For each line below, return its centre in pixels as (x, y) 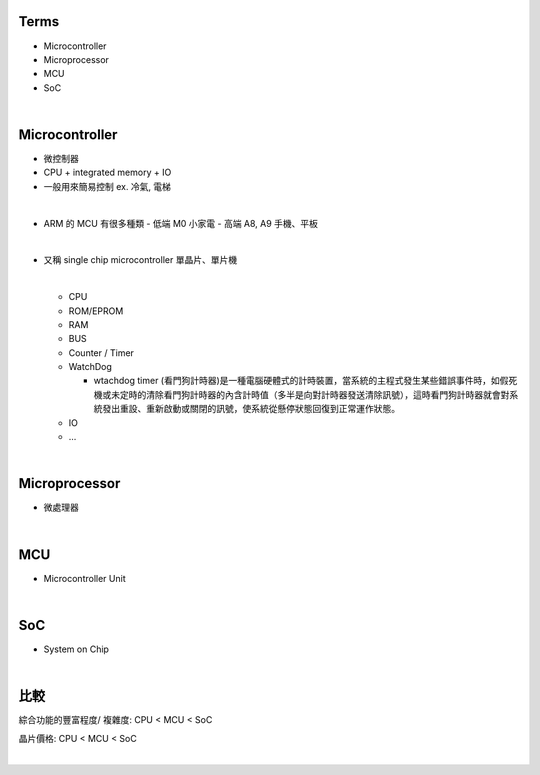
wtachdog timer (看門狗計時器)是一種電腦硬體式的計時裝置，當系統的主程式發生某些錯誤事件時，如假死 (305, 381)
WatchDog (90, 367)
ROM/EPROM (96, 311)
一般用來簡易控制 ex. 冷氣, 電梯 (107, 186)
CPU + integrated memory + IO (107, 172)
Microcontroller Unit (84, 578)
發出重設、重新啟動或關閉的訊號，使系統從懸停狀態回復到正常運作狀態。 (250, 409)
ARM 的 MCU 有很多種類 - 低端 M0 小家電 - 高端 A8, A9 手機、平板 (181, 223)
